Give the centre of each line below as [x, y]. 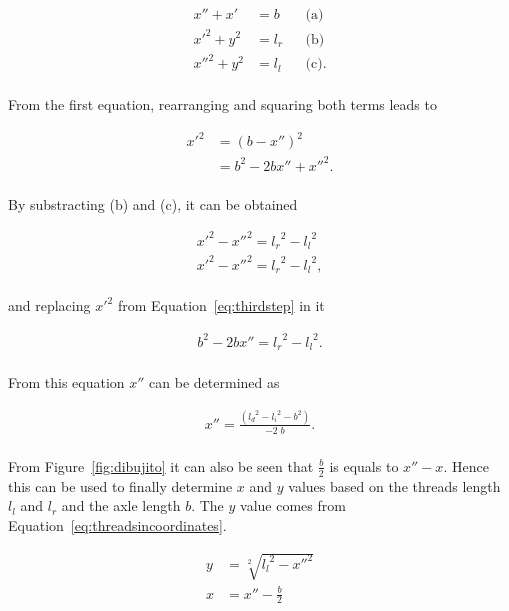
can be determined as [214, 382]
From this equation [66, 382]
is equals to [364, 465]
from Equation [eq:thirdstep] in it [221, 305]
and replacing [49, 305]
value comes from [293, 505]
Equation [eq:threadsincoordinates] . [117, 524]
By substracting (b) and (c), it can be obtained [153, 203]
